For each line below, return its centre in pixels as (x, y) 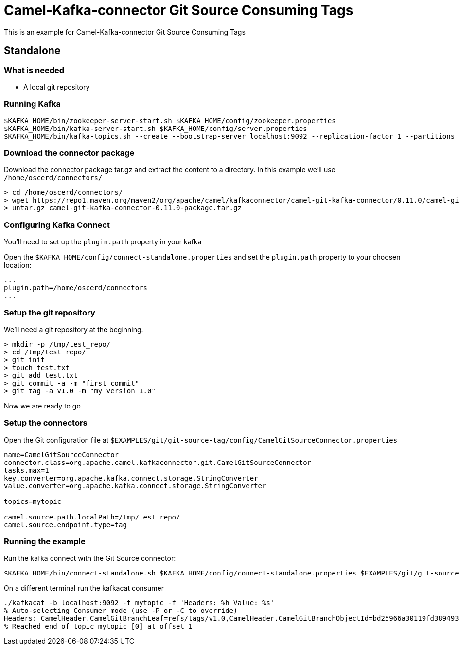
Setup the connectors (46, 423)
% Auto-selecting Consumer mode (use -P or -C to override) (121, 611)
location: (18, 265)
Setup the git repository (50, 312)
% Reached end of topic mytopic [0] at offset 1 (98, 626)
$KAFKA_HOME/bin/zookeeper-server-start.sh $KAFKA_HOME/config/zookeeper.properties (170, 121)
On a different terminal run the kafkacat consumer (84, 588)
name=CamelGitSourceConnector (62, 454)
